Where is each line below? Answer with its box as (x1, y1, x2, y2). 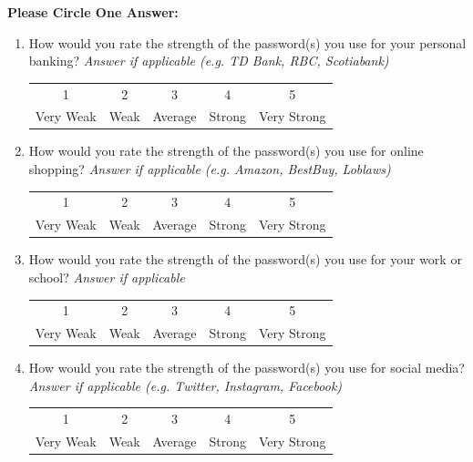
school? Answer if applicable (28, 267, 185, 286)
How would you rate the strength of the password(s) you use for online (28, 141, 424, 160)
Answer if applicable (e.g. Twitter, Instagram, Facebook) (28, 375, 343, 395)
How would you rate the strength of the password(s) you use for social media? (28, 358, 465, 377)
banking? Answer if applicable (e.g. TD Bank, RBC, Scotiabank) (28, 51, 389, 70)
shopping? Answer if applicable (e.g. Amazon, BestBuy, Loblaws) (28, 159, 391, 179)
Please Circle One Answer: (7, 3, 179, 21)
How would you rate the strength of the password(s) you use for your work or (28, 250, 462, 269)
